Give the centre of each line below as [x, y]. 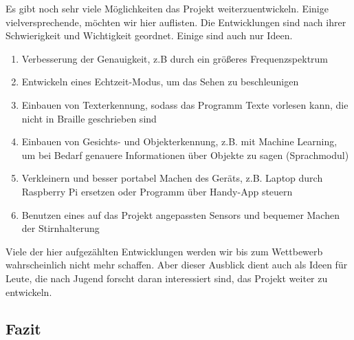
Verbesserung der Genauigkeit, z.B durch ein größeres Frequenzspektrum [175, 58]
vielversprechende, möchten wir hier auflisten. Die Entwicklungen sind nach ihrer [176, 22]
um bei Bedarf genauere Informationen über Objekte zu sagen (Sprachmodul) [185, 155]
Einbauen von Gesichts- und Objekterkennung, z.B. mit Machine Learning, [179, 141]
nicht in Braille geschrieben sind [89, 118]
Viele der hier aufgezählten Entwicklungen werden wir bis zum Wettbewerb [164, 251]
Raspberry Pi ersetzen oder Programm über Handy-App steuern [157, 191]
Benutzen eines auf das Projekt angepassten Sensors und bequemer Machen [180, 214]
